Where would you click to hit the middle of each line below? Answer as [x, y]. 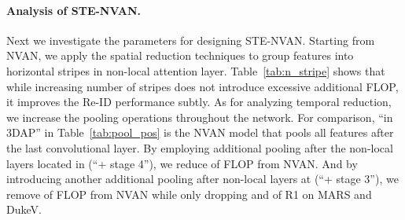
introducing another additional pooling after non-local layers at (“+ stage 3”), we [202, 179]
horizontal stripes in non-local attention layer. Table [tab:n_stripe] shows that [196, 70]
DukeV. [24, 209]
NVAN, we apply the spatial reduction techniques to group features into [180, 55]
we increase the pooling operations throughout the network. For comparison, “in [200, 117]
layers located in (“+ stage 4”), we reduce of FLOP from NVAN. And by [182, 163]
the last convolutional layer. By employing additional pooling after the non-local [200, 147]
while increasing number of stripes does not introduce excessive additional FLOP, [202, 86]
